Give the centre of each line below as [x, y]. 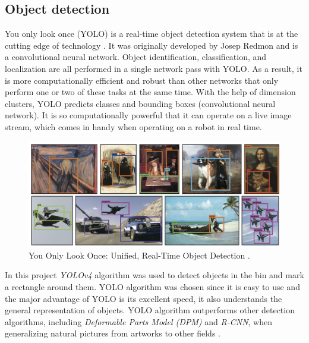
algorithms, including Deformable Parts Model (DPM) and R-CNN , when [138, 321]
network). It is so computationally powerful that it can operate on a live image [148, 115]
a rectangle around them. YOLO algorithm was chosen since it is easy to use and [152, 286]
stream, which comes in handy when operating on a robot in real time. [133, 126]
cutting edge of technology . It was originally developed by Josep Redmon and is [152, 45]
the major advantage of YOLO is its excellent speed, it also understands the [144, 298]
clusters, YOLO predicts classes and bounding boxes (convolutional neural [140, 103]
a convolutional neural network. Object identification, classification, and [136, 57]
